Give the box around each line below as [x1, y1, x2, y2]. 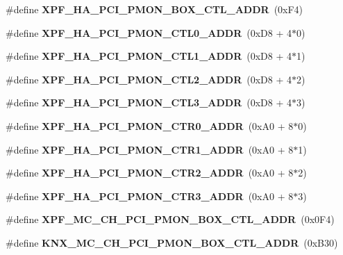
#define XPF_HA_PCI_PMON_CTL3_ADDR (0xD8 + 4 [6, 95, 292, 110]
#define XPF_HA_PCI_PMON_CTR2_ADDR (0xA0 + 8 [6, 165, 294, 180]
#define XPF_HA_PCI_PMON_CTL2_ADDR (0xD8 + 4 [6, 72, 292, 86]
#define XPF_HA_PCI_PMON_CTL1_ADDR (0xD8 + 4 [6, 49, 292, 63]
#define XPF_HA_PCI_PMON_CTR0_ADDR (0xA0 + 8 [6, 118, 294, 133]
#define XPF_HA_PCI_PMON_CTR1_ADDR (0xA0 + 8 [6, 142, 294, 156]
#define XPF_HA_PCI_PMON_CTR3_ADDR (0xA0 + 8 [6, 188, 294, 203]
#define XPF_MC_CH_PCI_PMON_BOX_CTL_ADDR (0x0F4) [6, 212, 335, 227]
